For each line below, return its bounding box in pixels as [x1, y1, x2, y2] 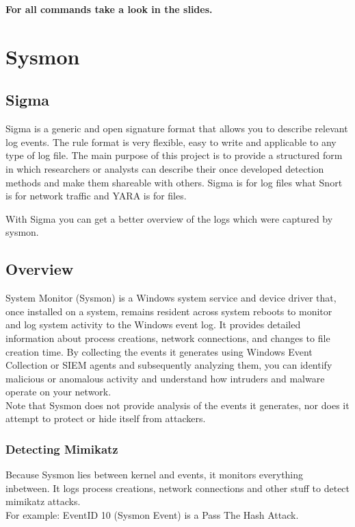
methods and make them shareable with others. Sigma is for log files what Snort [5, 175, 343, 189]
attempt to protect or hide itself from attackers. [5, 411, 206, 426]
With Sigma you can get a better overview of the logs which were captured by [5, 211, 333, 225]
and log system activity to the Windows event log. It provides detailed [5, 317, 301, 332]
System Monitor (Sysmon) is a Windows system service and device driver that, [5, 291, 337, 305]
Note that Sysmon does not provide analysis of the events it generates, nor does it [5, 397, 350, 412]
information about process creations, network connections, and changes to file [5, 330, 330, 345]
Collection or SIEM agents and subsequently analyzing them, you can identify [5, 358, 332, 372]
